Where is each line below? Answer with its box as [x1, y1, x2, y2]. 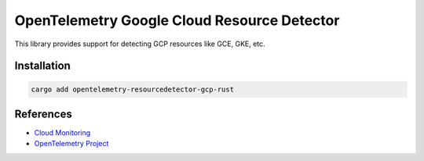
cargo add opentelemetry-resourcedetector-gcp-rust [31, 84, 235, 94]
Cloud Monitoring [34, 128, 90, 138]
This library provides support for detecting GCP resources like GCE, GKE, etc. [14, 39, 266, 48]
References [14, 107, 72, 120]
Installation [14, 59, 71, 73]
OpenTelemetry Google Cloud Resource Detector [14, 12, 340, 29]
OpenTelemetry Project [34, 139, 109, 148]
